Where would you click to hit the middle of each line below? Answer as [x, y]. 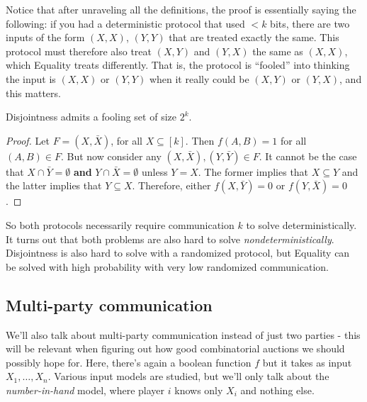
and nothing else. [277, 390]
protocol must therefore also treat [79, 51]
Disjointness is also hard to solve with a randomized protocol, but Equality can [178, 253]
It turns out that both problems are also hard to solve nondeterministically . [170, 239]
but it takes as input [307, 362]
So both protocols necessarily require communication [120, 224]
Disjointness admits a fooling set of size [91, 117]
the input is [31, 78]
